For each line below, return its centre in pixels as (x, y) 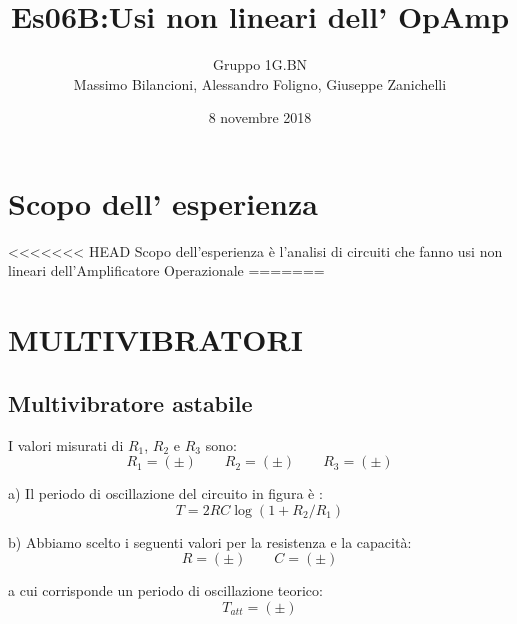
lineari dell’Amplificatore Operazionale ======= (166, 270)
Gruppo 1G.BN (260, 64)
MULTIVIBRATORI (155, 339)
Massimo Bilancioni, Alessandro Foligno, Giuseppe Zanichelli (260, 83)
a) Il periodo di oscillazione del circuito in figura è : (165, 493)
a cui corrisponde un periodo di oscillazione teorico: (165, 590)
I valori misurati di (66, 444)
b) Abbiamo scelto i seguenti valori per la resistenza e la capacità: (210, 541)
